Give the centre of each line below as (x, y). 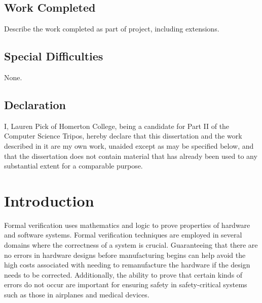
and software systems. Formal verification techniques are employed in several (123, 235)
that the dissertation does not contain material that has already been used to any (131, 156)
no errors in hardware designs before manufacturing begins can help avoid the (125, 255)
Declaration (35, 104)
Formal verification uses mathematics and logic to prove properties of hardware (127, 225)
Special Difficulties (54, 56)
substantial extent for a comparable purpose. (73, 166)
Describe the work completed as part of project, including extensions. (112, 29)
